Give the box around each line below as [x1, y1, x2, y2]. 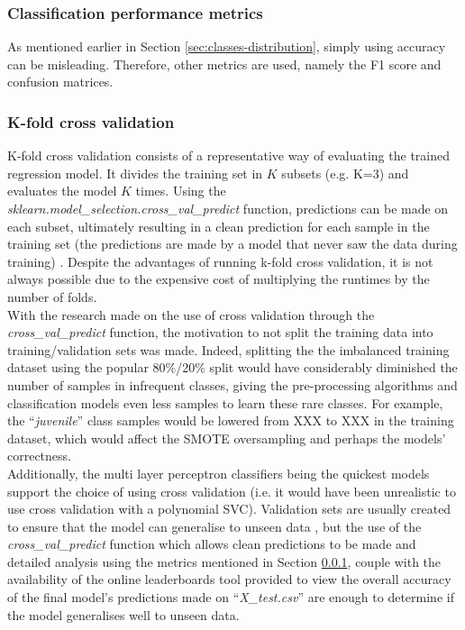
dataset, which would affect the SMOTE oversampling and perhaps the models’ [7, 428, 446, 447]
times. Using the [135, 181, 226, 200]
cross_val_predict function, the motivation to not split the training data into [7, 323, 433, 342]
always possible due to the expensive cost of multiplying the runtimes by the [7, 269, 430, 288]
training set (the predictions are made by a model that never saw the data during [7, 234, 458, 253]
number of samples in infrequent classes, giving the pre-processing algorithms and [7, 375, 458, 394]
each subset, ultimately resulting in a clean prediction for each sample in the [7, 216, 430, 235]
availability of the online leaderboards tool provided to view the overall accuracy [7, 570, 451, 589]
